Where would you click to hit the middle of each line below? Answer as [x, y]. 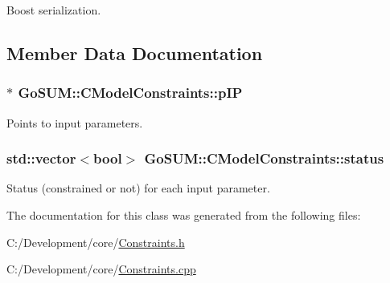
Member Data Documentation [135, 53]
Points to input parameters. [75, 122]
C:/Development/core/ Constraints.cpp [101, 269]
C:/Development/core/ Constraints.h [96, 242]
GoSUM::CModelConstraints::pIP [130, 93]
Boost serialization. [54, 10]
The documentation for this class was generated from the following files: [184, 215]
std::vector [41, 158]
